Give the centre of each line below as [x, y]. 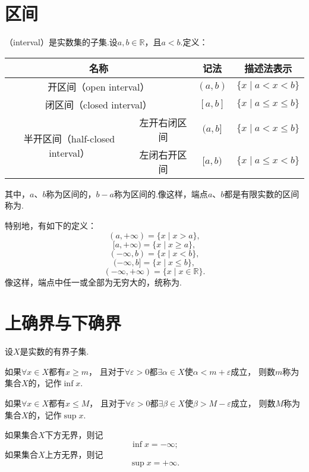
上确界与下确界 [63, 323]
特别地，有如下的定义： [51, 225]
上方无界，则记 [74, 454]
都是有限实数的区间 [262, 193]
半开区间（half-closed [69, 138]
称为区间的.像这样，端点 [161, 193]
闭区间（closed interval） [99, 104]
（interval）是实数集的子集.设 [61, 42]
